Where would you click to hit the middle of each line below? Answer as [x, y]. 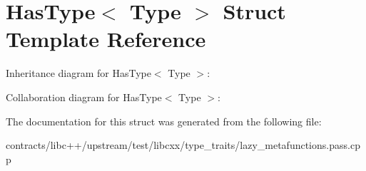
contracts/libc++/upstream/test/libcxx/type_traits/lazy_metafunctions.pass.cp [183, 145]
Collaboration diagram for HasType [84, 97]
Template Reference [106, 39]
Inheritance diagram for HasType [78, 73]
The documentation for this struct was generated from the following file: [164, 121]
